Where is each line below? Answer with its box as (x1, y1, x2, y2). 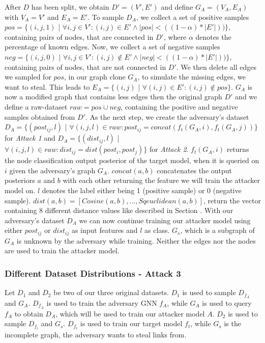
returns (226, 144, 249, 154)
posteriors (5, 175, 35, 186)
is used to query (202, 298, 252, 308)
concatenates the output (157, 165, 232, 175)
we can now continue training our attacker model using (79, 215, 251, 225)
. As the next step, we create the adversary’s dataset (85, 111, 249, 122)
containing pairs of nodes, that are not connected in (5, 61, 166, 72)
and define (161, 2, 193, 12)
